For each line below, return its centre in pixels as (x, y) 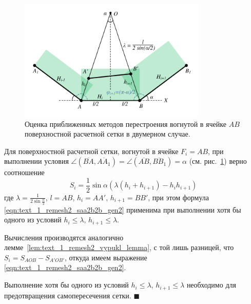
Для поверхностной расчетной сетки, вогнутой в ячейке (91, 151)
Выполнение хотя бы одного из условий (66, 285)
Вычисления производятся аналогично (64, 237)
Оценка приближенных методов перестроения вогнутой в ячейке (125, 123)
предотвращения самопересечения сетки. (68, 295)
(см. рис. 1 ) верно (218, 161)
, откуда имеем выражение (106, 257)
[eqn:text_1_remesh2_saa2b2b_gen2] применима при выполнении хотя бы (123, 209)
